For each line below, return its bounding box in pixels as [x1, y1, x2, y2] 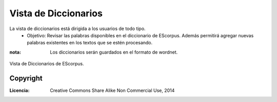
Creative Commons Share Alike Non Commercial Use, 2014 [50, 87, 175, 94]
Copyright [9, 74, 43, 83]
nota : [9, 49, 22, 55]
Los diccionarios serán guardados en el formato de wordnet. [50, 49, 178, 55]
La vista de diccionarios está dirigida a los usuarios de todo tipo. [9, 25, 146, 32]
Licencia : [9, 87, 30, 94]
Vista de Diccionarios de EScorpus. [9, 61, 84, 67]
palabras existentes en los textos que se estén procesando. [27, 40, 153, 46]
